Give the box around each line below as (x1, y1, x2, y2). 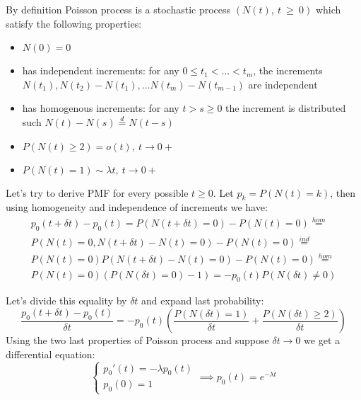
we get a (304, 333, 341, 348)
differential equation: (6, 346, 95, 361)
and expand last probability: (141, 293, 264, 308)
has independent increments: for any (22, 63, 179, 78)
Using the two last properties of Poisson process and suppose (6, 333, 269, 348)
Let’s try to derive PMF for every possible (6, 185, 189, 200)
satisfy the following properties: (6, 16, 142, 30)
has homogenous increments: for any (22, 101, 179, 115)
